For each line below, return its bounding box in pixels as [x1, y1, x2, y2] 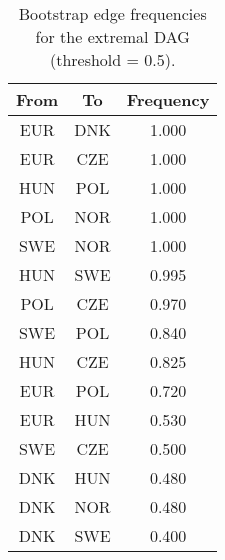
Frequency [126, 88, 210, 111]
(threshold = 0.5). [49, 48, 176, 71]
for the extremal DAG [35, 25, 190, 48]
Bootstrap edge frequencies [18, 2, 207, 25]
